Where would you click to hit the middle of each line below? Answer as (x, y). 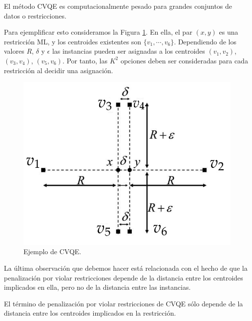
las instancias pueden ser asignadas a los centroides (128, 51)
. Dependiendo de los (205, 41)
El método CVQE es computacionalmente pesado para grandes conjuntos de (118, 6)
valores (14, 51)
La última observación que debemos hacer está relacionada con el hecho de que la (126, 268)
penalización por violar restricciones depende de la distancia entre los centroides (124, 277)
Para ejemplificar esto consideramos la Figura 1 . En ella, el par (98, 32)
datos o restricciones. (35, 15)
